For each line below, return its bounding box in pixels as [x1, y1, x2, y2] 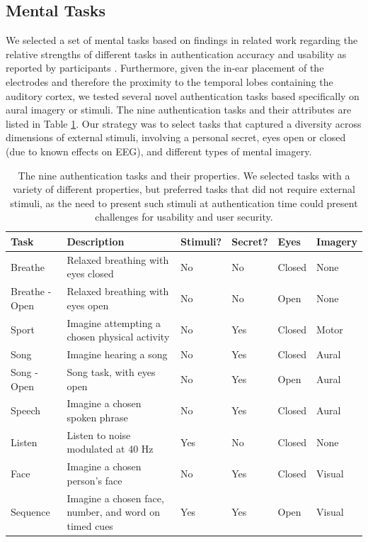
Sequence [11, 504, 50, 519]
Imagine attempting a [67, 315, 161, 330]
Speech [11, 403, 40, 418]
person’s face [67, 472, 122, 487]
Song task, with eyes [67, 364, 156, 379]
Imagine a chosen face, [67, 490, 164, 505]
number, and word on [67, 504, 161, 519]
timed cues [67, 518, 113, 533]
